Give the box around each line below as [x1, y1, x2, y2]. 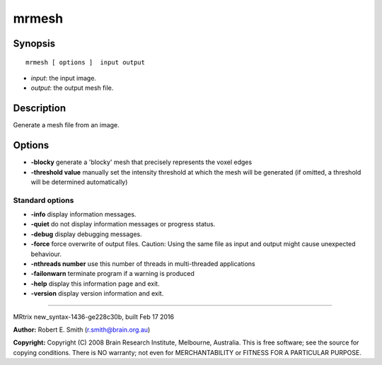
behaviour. [30, 250, 62, 258]
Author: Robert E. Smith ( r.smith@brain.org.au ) [13, 325, 151, 334]
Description [13, 103, 66, 115]
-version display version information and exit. [30, 289, 164, 298]
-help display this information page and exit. [30, 279, 160, 288]
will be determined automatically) [30, 178, 128, 186]
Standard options [13, 195, 74, 205]
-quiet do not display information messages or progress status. [30, 220, 216, 228]
